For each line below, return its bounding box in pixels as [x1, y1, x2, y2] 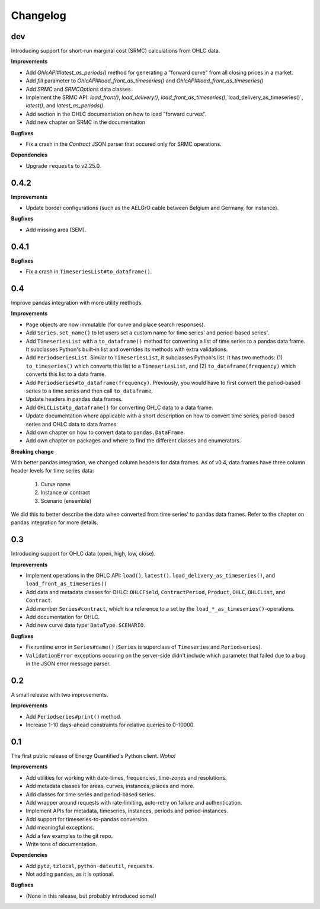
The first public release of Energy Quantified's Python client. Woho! [11, 752, 176, 759]
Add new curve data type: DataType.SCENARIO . [25, 621, 145, 629]
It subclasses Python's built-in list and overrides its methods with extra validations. [25, 346, 228, 353]
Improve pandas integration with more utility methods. [11, 299, 143, 307]
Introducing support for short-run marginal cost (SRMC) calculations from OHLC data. [11, 47, 220, 55]
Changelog [11, 9, 66, 22]
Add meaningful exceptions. [25, 824, 95, 831]
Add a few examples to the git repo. [25, 832, 113, 839]
